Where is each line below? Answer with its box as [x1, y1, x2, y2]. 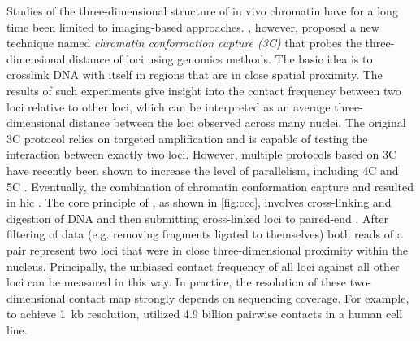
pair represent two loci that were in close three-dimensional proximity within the [6, 241, 408, 258]
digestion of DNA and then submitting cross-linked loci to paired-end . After [6, 209, 389, 226]
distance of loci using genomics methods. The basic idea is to [69, 50, 373, 67]
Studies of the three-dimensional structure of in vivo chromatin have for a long [6, 2, 398, 19]
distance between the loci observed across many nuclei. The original [69, 114, 406, 131]
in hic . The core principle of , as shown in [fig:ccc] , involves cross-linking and [6, 194, 392, 211]
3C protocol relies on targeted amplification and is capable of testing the [6, 129, 368, 146]
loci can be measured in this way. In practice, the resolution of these [6, 273, 347, 291]
